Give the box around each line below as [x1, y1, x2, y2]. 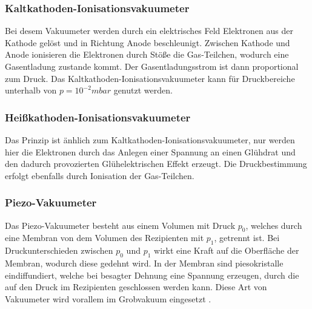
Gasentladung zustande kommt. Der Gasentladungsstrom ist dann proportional [5, 60, 299, 72]
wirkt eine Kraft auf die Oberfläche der [154, 244, 299, 257]
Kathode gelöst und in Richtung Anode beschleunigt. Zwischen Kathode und [5, 36, 290, 49]
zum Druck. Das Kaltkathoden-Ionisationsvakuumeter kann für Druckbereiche [5, 72, 295, 84]
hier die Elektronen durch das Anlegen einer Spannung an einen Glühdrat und [5, 145, 296, 158]
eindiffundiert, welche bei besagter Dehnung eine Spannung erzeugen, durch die [5, 268, 299, 281]
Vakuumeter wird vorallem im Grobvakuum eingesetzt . [5, 292, 211, 305]
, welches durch [245, 219, 302, 231]
